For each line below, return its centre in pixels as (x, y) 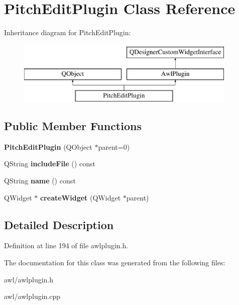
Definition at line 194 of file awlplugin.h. (66, 245)
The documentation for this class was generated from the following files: (115, 263)
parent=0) (114, 146)
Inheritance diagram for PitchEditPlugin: (68, 32)
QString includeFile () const (50, 164)
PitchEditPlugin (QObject (48, 146)
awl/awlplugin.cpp (32, 296)
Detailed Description (59, 224)
